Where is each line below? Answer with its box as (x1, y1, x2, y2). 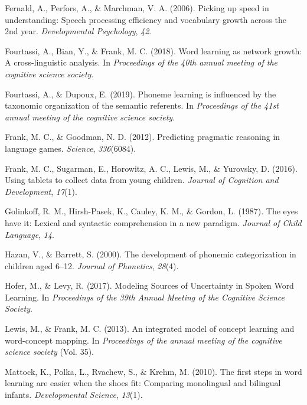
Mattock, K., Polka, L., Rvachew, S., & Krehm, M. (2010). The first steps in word (5, 365, 302, 377)
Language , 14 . (5, 228, 54, 240)
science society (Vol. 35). (5, 345, 94, 358)
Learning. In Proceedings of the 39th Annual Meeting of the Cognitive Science (5, 290, 285, 303)
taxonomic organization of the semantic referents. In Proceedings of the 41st (5, 99, 279, 112)
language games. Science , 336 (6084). (5, 142, 136, 154)
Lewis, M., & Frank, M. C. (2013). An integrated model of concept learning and (5, 322, 295, 335)
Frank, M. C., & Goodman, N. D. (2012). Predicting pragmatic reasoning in (5, 130, 280, 143)
